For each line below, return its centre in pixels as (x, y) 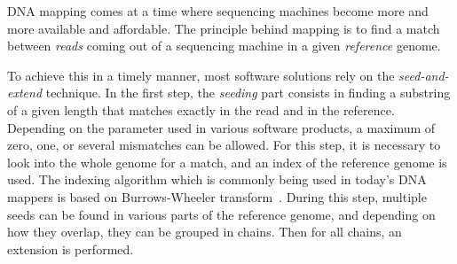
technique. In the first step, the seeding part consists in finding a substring (248, 93)
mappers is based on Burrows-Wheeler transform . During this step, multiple (217, 196)
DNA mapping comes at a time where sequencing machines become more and (218, 11)
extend (25, 93)
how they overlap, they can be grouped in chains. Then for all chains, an (205, 232)
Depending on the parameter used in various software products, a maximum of (221, 127)
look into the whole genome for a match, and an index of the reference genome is (227, 162)
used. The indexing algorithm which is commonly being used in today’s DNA (217, 179)
